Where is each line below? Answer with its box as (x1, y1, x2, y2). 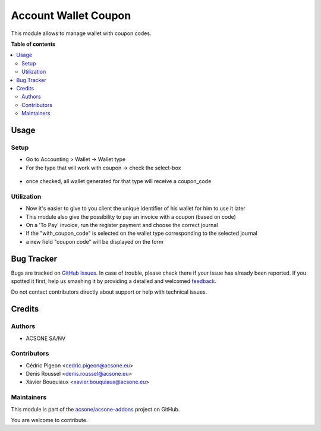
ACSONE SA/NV (26, 335, 66, 342)
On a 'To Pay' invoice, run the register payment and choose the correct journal (26, 221, 218, 228)
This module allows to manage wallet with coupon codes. (11, 30, 152, 37)
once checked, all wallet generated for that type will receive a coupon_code (26, 178, 212, 184)
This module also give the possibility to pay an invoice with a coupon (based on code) (26, 213, 236, 220)
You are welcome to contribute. (11, 417, 88, 423)
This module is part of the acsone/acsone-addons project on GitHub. (11, 405, 180, 413)
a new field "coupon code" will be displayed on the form (26, 238, 163, 245)
